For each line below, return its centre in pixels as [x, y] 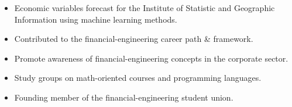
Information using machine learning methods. [96, 19]
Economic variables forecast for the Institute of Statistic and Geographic [145, 8]
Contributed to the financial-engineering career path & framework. [134, 39]
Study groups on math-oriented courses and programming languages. [138, 78]
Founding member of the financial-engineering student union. [124, 97]
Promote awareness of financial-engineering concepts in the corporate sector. [151, 58]
